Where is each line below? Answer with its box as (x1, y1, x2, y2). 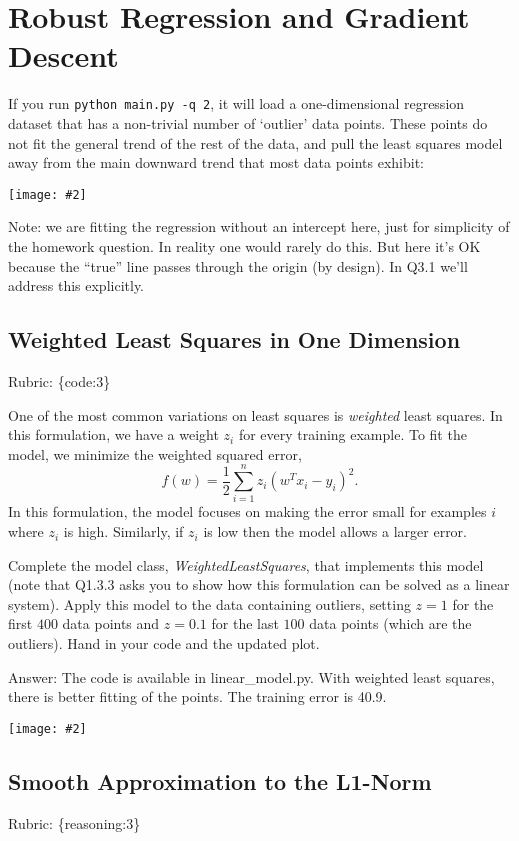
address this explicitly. (8, 275, 145, 296)
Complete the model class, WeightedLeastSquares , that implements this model (8, 554, 484, 575)
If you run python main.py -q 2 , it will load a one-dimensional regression (8, 93, 465, 114)
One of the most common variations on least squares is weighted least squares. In (8, 404, 503, 425)
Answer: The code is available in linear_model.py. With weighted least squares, (8, 666, 495, 687)
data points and (62, 613, 160, 634)
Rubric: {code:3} (8, 370, 111, 391)
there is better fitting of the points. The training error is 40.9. (8, 686, 387, 707)
